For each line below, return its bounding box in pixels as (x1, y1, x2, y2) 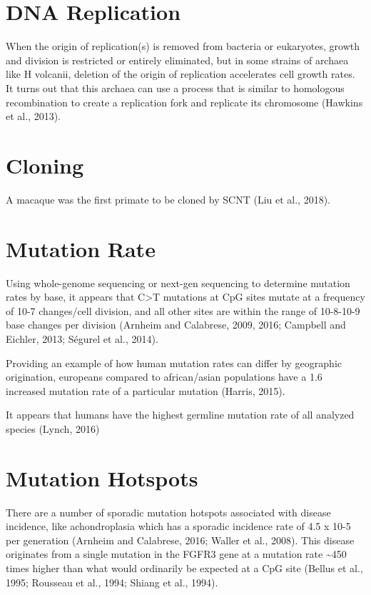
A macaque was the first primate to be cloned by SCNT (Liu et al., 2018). (6, 191, 330, 206)
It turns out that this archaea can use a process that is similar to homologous (6, 80, 345, 95)
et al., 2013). (6, 109, 61, 124)
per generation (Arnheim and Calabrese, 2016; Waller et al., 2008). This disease (6, 532, 355, 547)
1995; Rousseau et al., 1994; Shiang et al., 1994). (6, 574, 218, 589)
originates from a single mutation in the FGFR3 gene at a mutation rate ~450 (6, 546, 347, 561)
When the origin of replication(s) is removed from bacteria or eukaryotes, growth (6, 39, 360, 54)
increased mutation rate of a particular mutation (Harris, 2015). (6, 383, 285, 398)
